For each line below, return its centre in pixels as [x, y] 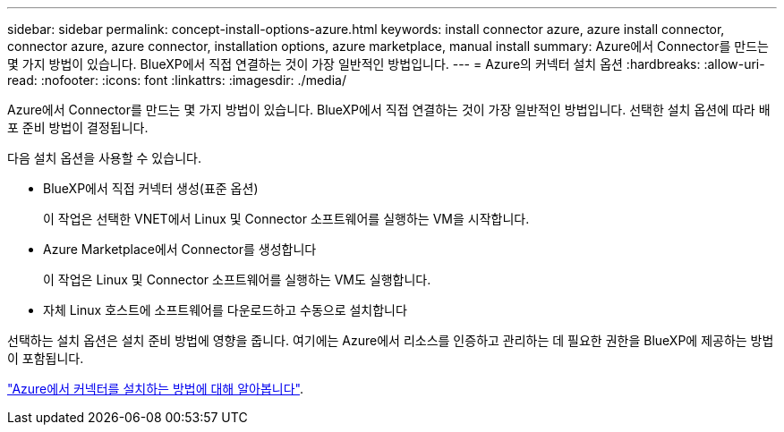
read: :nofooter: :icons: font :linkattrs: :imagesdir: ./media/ [177, 80]
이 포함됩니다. [46, 358]
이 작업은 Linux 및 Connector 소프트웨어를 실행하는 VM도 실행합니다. [237, 280]
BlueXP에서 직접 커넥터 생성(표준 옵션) [151, 188]
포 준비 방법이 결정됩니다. [78, 127]
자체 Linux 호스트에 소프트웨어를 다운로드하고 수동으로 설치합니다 [225, 310]
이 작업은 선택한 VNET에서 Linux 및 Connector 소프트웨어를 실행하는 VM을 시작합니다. [286, 219]
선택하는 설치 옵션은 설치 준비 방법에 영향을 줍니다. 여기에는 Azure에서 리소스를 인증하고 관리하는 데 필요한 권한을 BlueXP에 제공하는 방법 [391, 340]
